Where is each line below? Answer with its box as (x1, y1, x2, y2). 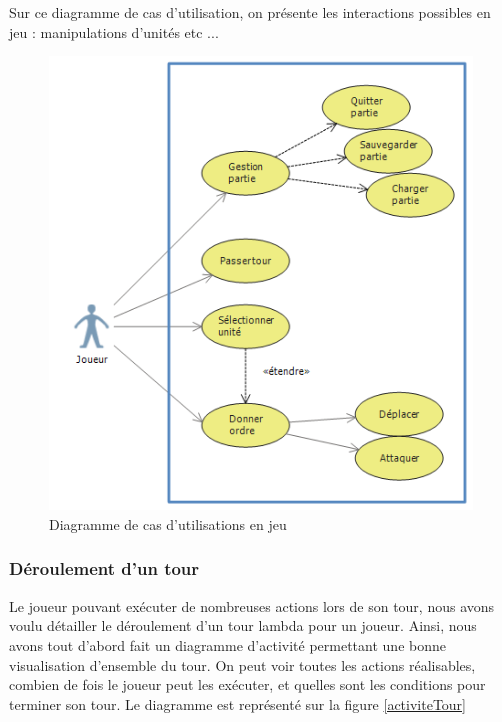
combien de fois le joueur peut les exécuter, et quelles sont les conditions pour (9, 674, 486, 695)
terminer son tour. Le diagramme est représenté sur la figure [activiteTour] (9, 693, 467, 714)
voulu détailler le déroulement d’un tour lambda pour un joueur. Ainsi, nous (9, 615, 477, 636)
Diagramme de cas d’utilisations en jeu (49, 513, 287, 534)
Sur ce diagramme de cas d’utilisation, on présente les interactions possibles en (9, 2, 491, 22)
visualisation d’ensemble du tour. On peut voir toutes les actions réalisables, (9, 654, 476, 675)
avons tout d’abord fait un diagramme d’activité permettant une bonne (9, 634, 446, 655)
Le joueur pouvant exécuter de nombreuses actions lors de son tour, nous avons (9, 595, 495, 616)
